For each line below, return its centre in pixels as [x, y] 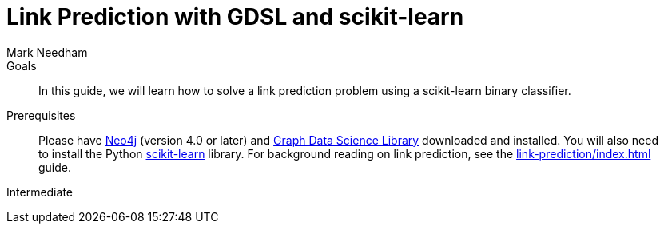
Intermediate [40, 192]
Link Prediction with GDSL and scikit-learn [235, 17]
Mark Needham [47, 52]
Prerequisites [41, 115]
